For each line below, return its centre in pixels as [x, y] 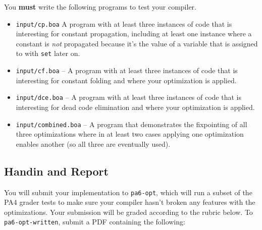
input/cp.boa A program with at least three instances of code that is [124, 23]
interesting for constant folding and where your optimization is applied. [126, 80]
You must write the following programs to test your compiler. [100, 7]
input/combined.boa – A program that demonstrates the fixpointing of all [132, 124]
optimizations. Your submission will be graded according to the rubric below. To [128, 212]
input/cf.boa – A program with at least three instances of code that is [127, 70]
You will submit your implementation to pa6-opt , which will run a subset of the [128, 192]
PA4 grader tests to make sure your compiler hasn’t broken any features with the [130, 202]
